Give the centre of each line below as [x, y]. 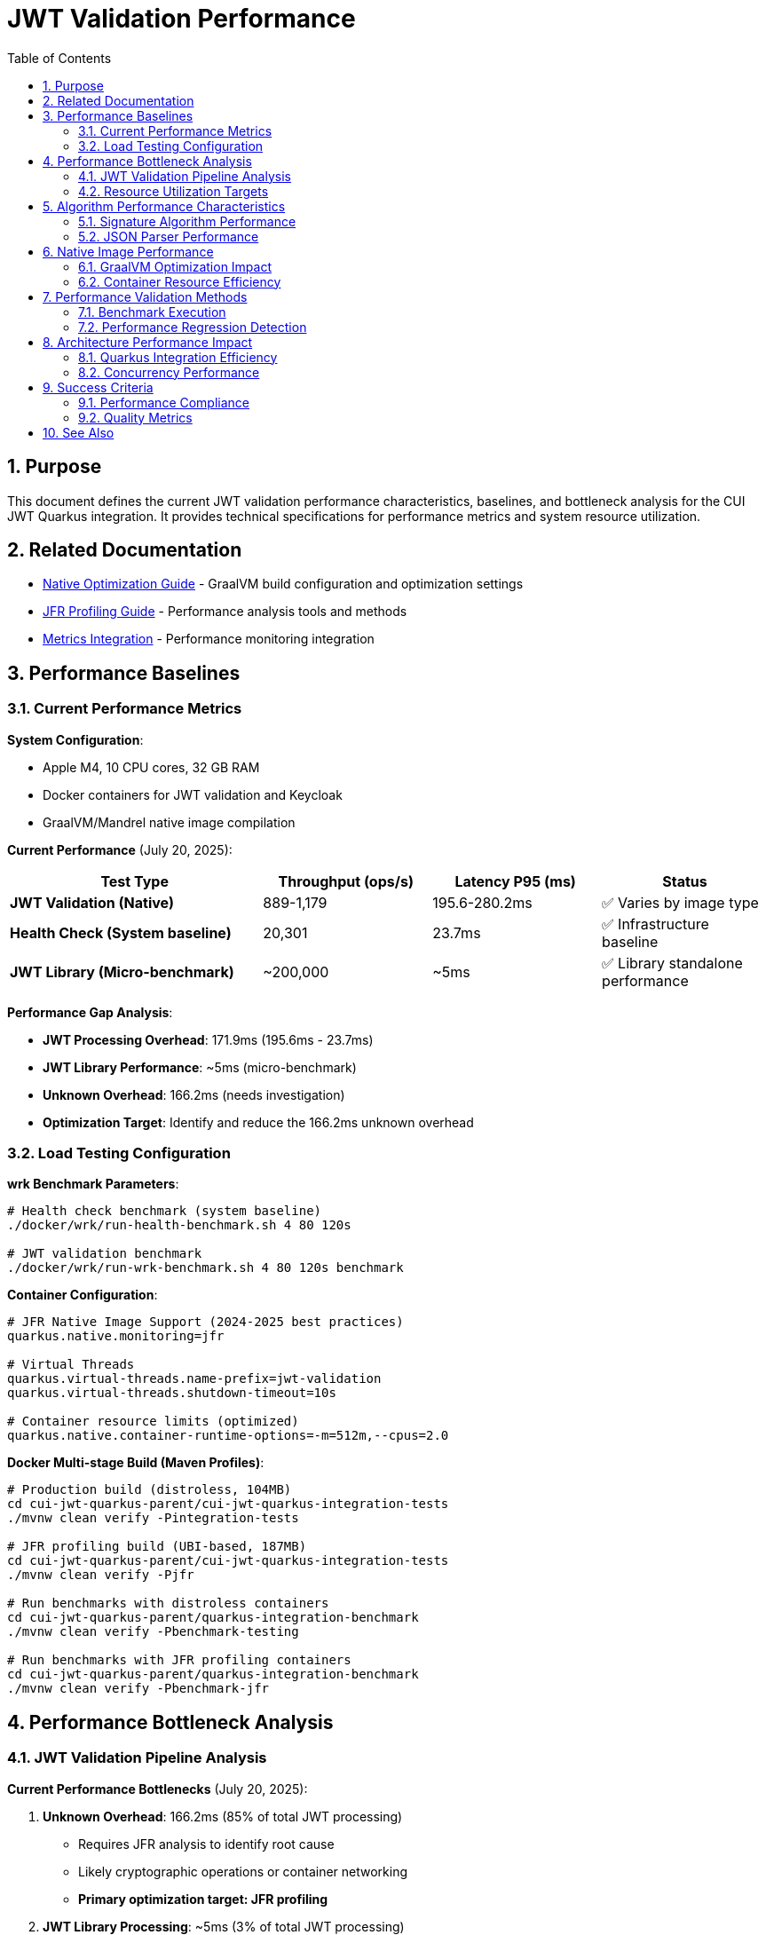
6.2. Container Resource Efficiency [180, 281]
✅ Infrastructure [655, 924]
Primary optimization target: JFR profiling [203, 1899]
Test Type [134, 881]
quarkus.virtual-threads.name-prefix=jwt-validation [194, 1379]
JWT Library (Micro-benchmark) [122, 971]
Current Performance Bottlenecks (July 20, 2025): [158, 1789]
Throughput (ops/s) [346, 881]
